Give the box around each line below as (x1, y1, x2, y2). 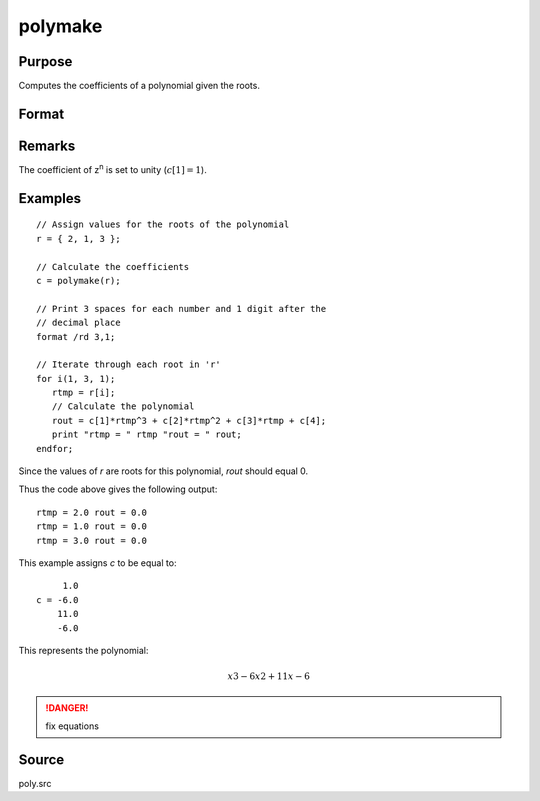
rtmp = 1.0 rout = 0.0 (36, 521, 148, 532)
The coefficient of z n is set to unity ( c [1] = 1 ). (18, 162, 207, 175)
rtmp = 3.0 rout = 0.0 (36, 535, 148, 546)
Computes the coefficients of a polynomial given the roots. (18, 80, 260, 92)
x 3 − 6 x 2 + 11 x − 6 (227, 671, 310, 682)
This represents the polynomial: (18, 644, 149, 656)
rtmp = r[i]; (51, 387, 116, 399)
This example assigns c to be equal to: (18, 556, 177, 569)
